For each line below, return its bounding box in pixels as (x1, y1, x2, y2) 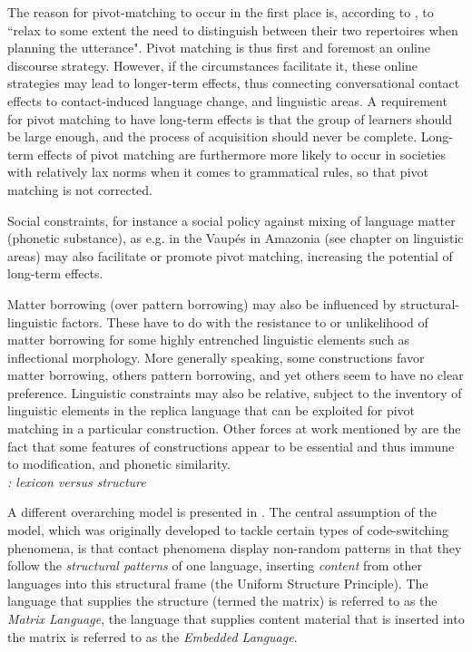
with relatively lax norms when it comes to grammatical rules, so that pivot (7, 162, 428, 181)
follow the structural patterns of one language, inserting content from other (7, 556, 422, 575)
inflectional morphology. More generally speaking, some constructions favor (7, 347, 425, 366)
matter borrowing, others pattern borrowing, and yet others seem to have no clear (7, 365, 464, 384)
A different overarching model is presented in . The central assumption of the (7, 502, 437, 521)
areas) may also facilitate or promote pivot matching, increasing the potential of (7, 246, 453, 265)
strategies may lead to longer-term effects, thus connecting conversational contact (7, 73, 460, 92)
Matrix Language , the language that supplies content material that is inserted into (7, 609, 465, 628)
